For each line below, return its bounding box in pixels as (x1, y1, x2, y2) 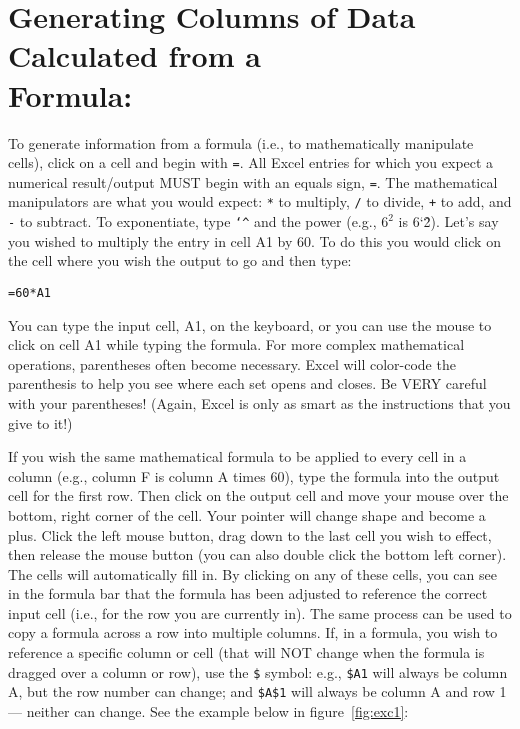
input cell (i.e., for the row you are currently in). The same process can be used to (8, 602, 512, 623)
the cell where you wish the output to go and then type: (8, 250, 352, 271)
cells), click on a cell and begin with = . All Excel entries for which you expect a (8, 152, 494, 173)
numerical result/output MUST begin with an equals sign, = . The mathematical (8, 171, 498, 192)
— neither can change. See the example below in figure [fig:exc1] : (8, 700, 409, 721)
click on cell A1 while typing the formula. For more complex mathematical (8, 334, 465, 355)
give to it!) (8, 412, 73, 433)
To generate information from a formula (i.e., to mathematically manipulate (8, 132, 474, 153)
